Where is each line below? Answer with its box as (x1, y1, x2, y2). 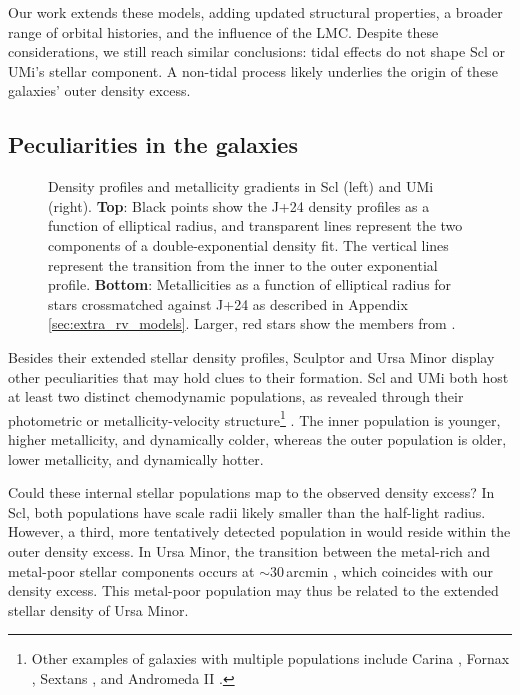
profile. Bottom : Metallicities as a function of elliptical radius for (48, 274, 452, 295)
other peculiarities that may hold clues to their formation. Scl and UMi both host (8, 366, 509, 387)
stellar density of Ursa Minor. (8, 599, 189, 620)
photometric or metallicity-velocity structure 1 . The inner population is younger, (8, 406, 501, 430)
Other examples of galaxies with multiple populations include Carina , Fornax (31, 648, 510, 669)
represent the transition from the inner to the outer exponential (48, 254, 438, 275)
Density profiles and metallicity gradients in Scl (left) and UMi (48, 176, 434, 197)
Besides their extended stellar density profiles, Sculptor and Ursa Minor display (8, 346, 495, 367)
